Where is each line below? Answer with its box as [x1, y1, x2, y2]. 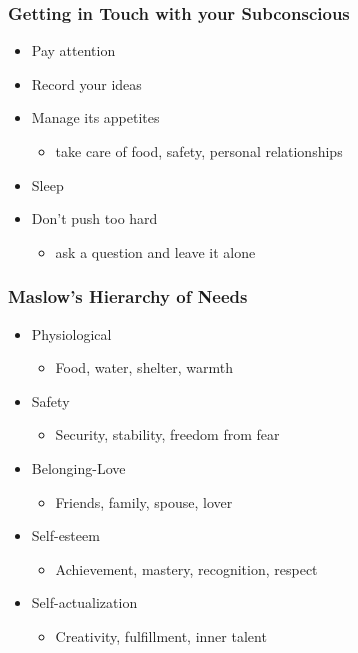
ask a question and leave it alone [55, 241, 256, 262]
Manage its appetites [31, 107, 160, 128]
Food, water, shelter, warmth [55, 357, 233, 378]
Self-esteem [31, 525, 100, 546]
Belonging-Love [31, 457, 126, 478]
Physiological [31, 323, 112, 344]
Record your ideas [31, 73, 142, 94]
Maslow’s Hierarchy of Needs [8, 284, 248, 309]
